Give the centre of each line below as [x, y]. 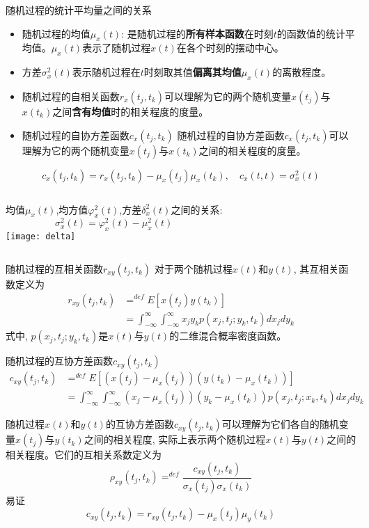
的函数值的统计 [311, 33]
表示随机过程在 [106, 72]
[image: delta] [41, 237]
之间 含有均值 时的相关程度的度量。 [131, 111]
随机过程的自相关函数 [71, 96]
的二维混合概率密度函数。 [228, 336]
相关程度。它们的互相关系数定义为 [84, 455]
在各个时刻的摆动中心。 [230, 48]
